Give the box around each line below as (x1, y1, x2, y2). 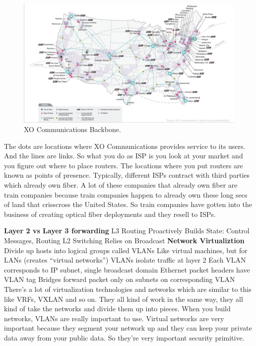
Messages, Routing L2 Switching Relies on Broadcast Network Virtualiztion (4, 235, 245, 246)
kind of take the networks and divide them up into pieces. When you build (4, 303, 231, 314)
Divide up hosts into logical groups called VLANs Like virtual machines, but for (4, 245, 248, 255)
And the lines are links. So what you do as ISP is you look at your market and (4, 150, 243, 161)
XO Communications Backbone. (24, 124, 121, 135)
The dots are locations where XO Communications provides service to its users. (4, 140, 246, 151)
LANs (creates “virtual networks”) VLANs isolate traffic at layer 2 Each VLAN (4, 255, 246, 265)
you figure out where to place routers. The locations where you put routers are (4, 160, 243, 170)
